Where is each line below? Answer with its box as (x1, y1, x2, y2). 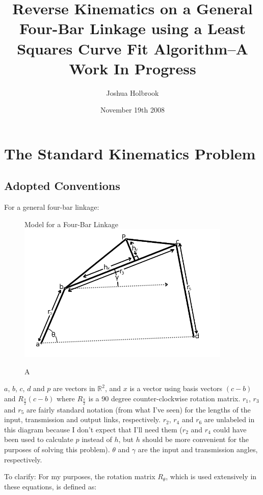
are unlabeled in (204, 414, 255, 425)
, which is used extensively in (166, 471, 257, 482)
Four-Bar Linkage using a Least (19, 18, 246, 39)
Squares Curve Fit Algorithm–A (17, 38, 248, 59)
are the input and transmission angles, (138, 444, 258, 454)
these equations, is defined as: (4, 481, 97, 491)
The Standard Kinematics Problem (4, 143, 256, 163)
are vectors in (53, 383, 95, 394)
